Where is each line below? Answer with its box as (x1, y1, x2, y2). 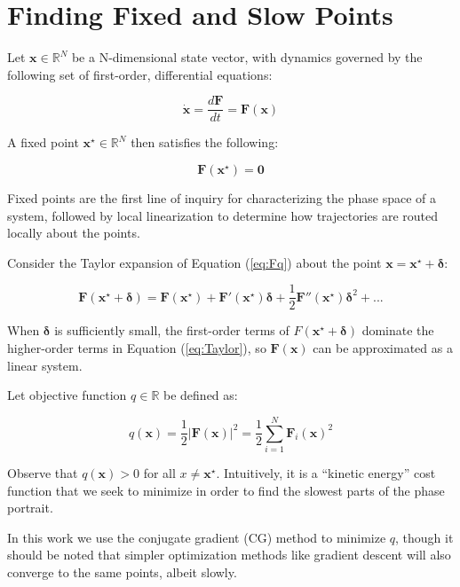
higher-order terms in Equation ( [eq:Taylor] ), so (7, 339, 266, 356)
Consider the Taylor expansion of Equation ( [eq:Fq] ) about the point (7, 253, 382, 271)
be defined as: (163, 386, 238, 404)
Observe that (7, 463, 78, 481)
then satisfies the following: (131, 133, 279, 152)
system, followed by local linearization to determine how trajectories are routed (7, 206, 439, 224)
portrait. (7, 498, 53, 517)
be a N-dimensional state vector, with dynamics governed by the (71, 48, 423, 67)
